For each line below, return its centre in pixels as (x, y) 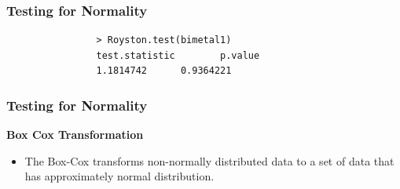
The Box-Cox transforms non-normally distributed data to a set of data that (209, 160)
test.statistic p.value (178, 55)
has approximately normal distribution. (119, 176)
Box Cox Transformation (75, 134)
